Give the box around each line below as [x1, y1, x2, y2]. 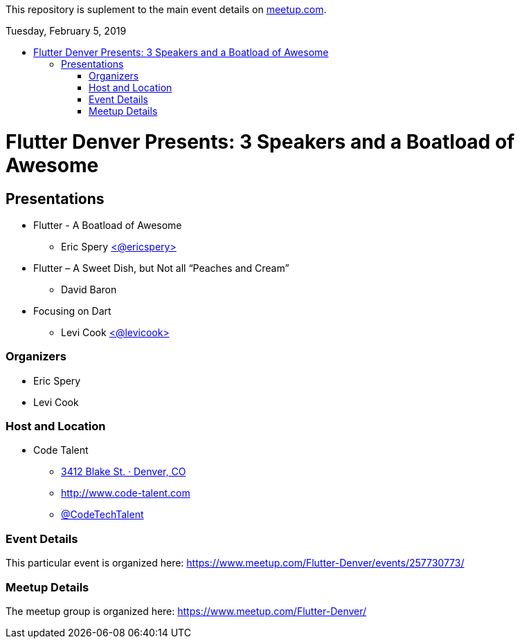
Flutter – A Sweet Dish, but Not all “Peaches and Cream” [33, 261, 289, 274]
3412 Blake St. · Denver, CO [61, 466, 186, 478]
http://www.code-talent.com [61, 487, 190, 499]
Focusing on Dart [33, 304, 111, 317]
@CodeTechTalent [61, 508, 144, 521]
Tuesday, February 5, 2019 [6, 25, 127, 37]
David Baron [61, 283, 117, 295]
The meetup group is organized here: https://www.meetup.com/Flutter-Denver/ [6, 605, 367, 617]
